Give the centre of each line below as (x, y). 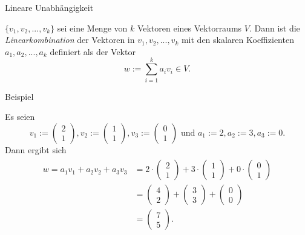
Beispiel (19, 96)
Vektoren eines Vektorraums (189, 28)
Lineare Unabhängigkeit (49, 7)
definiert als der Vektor (93, 51)
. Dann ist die (274, 28)
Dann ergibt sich (36, 149)
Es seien (20, 117)
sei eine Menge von (92, 28)
